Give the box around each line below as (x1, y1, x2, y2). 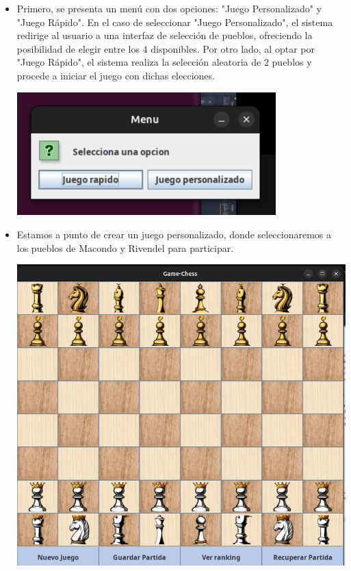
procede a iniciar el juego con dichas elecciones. (16, 68, 215, 82)
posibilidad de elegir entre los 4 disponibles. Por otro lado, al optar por (16, 41, 315, 55)
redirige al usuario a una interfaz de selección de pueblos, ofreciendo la (16, 28, 313, 42)
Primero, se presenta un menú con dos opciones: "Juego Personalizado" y (16, 1, 322, 15)
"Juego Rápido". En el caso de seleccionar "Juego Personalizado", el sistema (16, 14, 333, 29)
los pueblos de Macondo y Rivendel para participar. (16, 240, 234, 255)
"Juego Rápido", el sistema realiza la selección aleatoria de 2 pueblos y (16, 55, 312, 69)
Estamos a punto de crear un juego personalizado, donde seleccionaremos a (16, 227, 332, 242)
